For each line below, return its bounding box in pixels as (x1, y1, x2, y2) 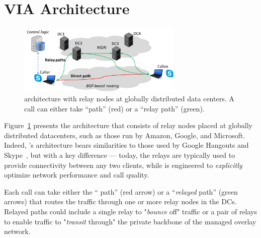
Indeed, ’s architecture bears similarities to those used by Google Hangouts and (4, 140, 249, 150)
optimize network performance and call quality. (4, 169, 149, 180)
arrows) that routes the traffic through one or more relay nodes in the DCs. (4, 196, 237, 207)
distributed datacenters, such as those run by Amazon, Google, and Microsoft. (4, 130, 245, 140)
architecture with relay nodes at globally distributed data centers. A (24, 93, 234, 104)
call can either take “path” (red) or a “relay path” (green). (24, 103, 205, 113)
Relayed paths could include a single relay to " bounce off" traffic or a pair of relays (4, 206, 257, 217)
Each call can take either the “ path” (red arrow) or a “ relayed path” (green (4, 186, 238, 197)
